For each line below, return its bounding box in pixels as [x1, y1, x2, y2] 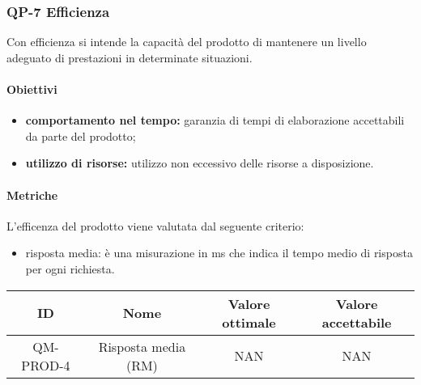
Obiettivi [6, 81, 57, 97]
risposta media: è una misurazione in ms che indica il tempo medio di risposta [25, 244, 413, 261]
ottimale [222, 312, 276, 332]
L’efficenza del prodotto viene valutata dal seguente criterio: [6, 217, 304, 234]
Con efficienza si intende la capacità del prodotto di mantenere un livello [6, 33, 367, 50]
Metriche [6, 186, 58, 203]
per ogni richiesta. [25, 260, 115, 277]
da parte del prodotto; [25, 127, 136, 144]
